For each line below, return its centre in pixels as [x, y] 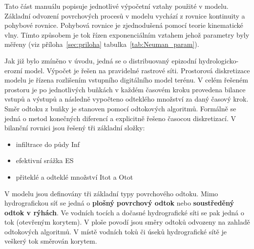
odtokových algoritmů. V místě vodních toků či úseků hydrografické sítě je [116, 231]
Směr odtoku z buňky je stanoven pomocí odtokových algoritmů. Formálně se [120, 108]
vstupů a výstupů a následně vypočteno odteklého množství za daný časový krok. [127, 99]
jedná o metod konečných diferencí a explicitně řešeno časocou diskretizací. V [120, 118]
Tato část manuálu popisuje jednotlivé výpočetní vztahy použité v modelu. [116, 6]
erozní [13, 70]
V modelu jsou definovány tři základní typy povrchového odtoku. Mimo [111, 193]
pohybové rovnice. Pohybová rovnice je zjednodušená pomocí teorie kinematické [124, 25]
